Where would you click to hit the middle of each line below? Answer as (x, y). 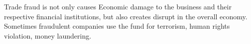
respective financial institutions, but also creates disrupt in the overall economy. (126, 16)
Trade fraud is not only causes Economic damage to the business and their (118, 6)
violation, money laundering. (48, 35)
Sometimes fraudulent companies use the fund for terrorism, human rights (117, 26)
